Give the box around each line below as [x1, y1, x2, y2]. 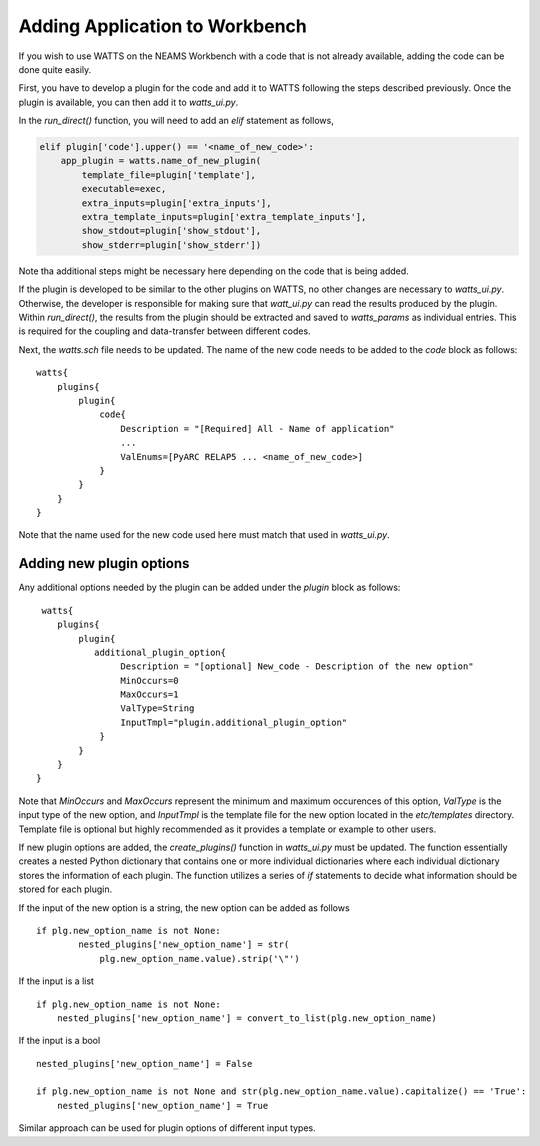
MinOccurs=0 [120, 675, 179, 686]
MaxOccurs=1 [120, 689, 179, 700]
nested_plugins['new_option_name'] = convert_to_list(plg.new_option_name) [56, 1012, 437, 1024]
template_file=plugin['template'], [81, 169, 257, 180]
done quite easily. [18, 63, 92, 75]
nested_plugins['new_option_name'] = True [56, 1100, 269, 1111]
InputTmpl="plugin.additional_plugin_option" [120, 716, 348, 728]
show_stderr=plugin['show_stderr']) [81, 239, 262, 250]
